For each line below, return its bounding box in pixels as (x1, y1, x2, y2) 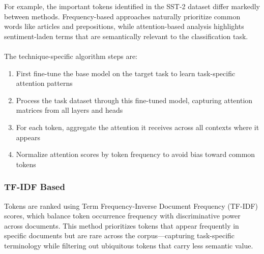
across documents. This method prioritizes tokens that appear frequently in (4, 220, 239, 231)
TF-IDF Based (4, 180, 65, 193)
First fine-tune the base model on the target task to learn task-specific (16, 68, 236, 78)
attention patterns (16, 78, 73, 88)
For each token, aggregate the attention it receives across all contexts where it (16, 121, 259, 132)
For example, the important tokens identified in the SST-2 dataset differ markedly (4, 1, 260, 11)
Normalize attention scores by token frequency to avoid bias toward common (16, 149, 255, 160)
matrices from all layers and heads (16, 105, 123, 115)
